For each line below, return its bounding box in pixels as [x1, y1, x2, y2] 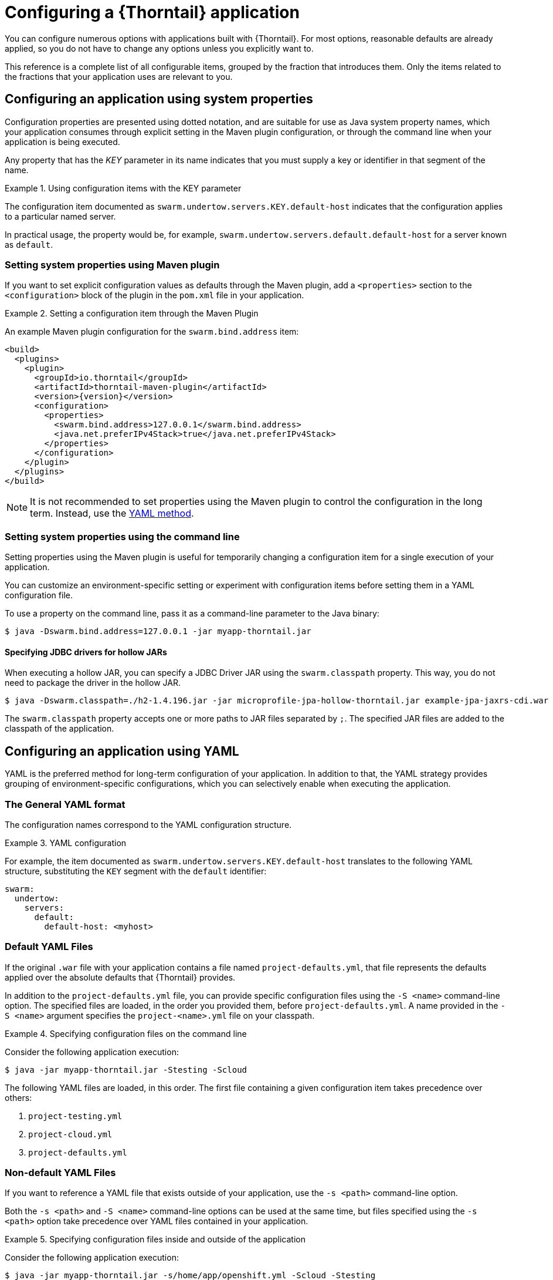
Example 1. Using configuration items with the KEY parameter [5, 183, 242, 193]
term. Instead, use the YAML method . [30, 507, 194, 520]
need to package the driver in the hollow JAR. [5, 678, 181, 688]
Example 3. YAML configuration [5, 837, 127, 848]
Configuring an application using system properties [5, 92, 313, 107]
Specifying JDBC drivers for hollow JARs [5, 646, 167, 657]
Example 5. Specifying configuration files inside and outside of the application [5, 1234, 306, 1245]
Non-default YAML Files [5, 1167, 116, 1179]
